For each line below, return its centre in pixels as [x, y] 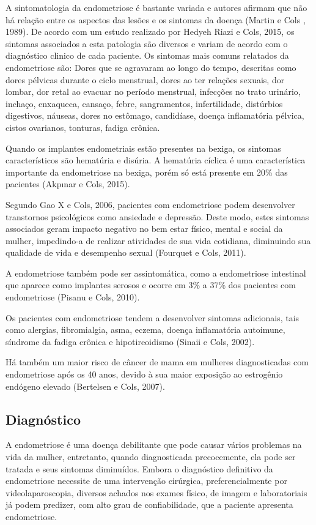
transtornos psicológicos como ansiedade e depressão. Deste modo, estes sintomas [157, 216]
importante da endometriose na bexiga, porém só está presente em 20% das [147, 172]
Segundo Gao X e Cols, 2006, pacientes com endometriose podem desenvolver [150, 204]
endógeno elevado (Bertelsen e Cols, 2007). [85, 386]
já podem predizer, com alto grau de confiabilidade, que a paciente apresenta [149, 505]
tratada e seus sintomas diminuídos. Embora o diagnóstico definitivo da [139, 468]
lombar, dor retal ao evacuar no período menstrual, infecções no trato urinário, [153, 91]
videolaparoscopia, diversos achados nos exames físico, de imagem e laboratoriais [156, 492]
